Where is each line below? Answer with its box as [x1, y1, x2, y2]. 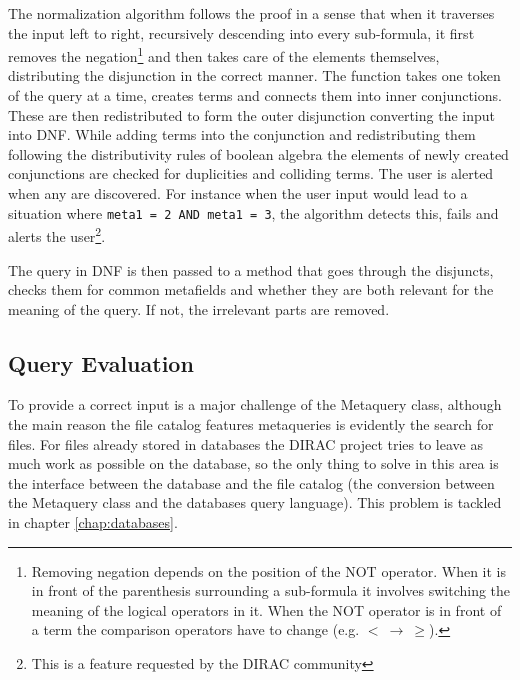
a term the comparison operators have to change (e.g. [31, 619, 360, 640]
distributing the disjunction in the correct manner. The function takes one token [8, 65, 501, 86]
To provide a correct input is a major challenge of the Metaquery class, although [8, 394, 502, 415]
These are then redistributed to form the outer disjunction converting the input [8, 104, 496, 125]
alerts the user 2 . [8, 223, 106, 246]
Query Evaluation [8, 347, 194, 378]
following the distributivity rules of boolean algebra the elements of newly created [8, 143, 509, 164]
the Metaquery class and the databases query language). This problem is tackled [8, 492, 502, 513]
